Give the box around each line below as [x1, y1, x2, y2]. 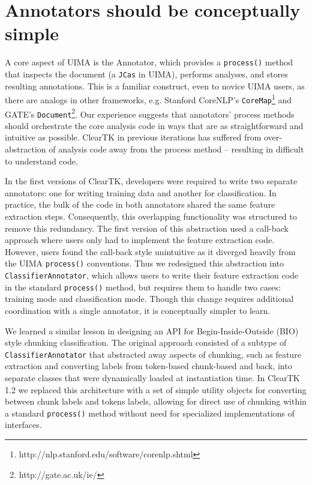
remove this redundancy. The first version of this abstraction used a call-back [5, 221, 289, 234]
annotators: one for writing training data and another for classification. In [5, 186, 277, 199]
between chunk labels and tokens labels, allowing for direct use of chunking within [5, 395, 307, 408]
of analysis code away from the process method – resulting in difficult [49, 143, 304, 155]
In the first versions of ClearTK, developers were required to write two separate [5, 175, 298, 187]
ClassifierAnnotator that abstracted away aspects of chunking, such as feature [5, 348, 301, 360]
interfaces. [5, 418, 42, 431]
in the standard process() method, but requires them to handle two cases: [5, 280, 281, 293]
